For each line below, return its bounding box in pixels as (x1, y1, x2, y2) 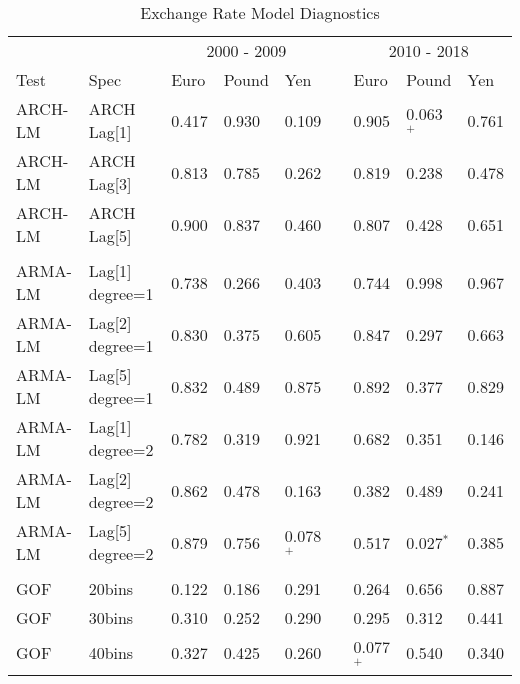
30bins (88, 606, 134, 629)
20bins (88, 577, 134, 600)
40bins (88, 641, 134, 665)
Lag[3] (88, 172, 132, 195)
